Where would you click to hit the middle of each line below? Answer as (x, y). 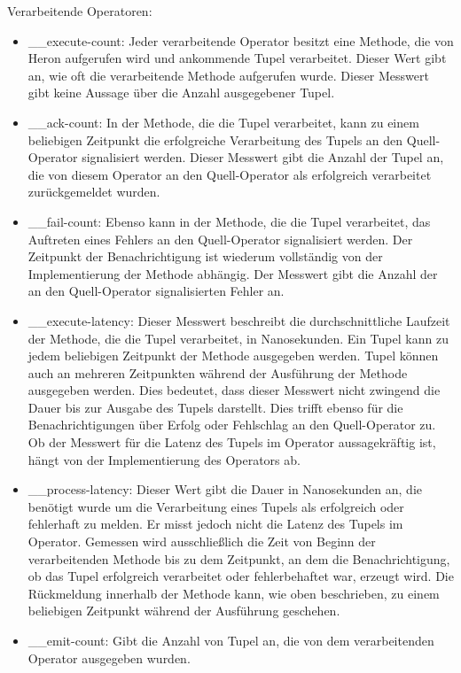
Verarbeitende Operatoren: (80, 11)
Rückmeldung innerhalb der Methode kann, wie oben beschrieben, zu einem (234, 593)
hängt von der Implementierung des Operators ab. (164, 459)
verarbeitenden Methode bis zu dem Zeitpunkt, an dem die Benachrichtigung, (239, 558)
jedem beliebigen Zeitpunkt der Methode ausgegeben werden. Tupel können (233, 356)
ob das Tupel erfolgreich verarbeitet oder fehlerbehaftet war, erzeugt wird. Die (241, 576)
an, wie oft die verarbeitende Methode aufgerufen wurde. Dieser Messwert (228, 75)
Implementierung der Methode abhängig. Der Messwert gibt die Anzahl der (233, 273)
